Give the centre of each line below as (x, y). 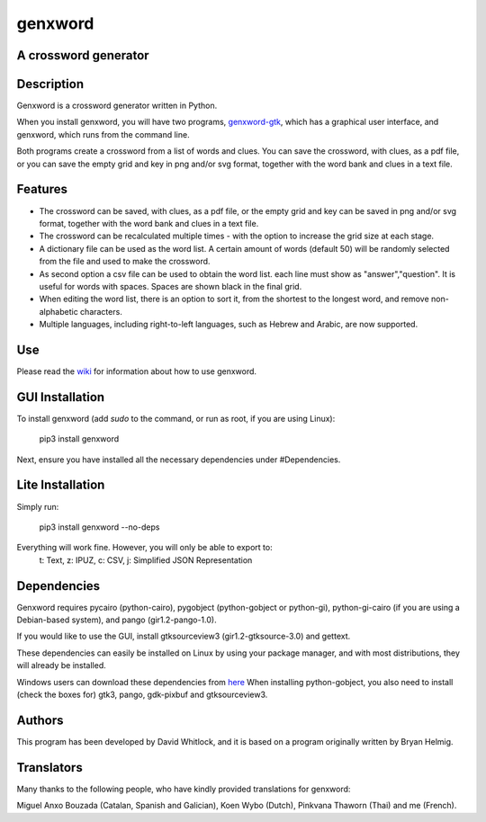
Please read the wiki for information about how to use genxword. (136, 371)
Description (50, 84)
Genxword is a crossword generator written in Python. (117, 106)
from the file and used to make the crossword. (125, 262)
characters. (101, 311)
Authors (40, 720)
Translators (49, 768)
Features (42, 189)
